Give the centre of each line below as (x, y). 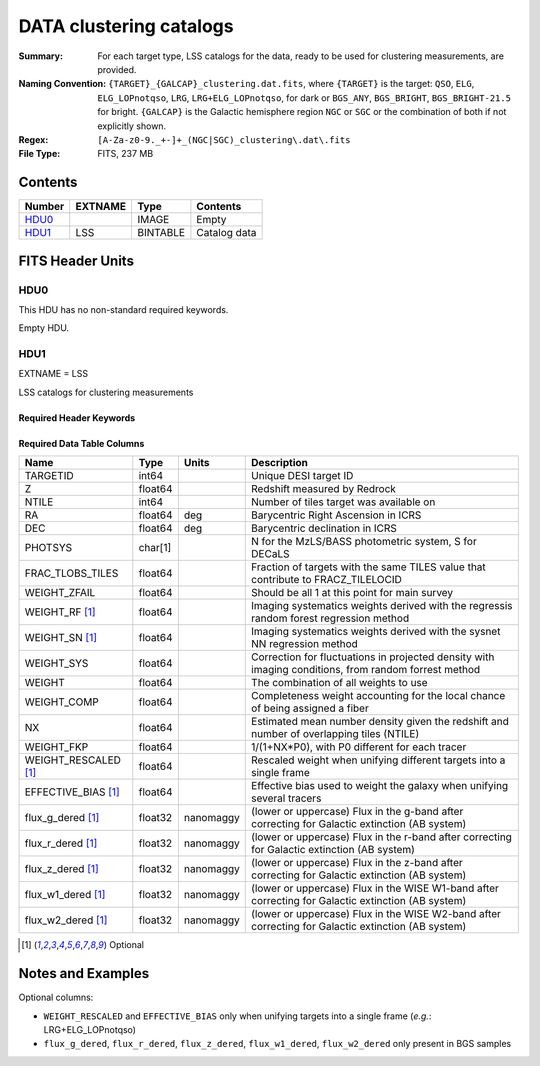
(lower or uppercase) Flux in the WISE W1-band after (375, 888)
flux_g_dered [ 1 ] (62, 818)
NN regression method (305, 644)
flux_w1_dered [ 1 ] (65, 895)
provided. (117, 69)
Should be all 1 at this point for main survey (352, 593)
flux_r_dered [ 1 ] (61, 843)
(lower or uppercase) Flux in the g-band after (357, 812)
